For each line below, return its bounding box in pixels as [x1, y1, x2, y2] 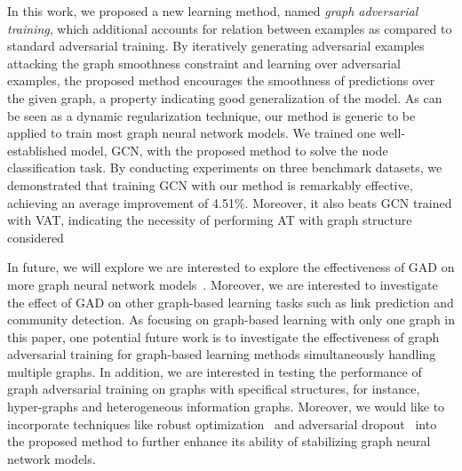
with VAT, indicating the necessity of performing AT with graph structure [7, 211, 412, 229]
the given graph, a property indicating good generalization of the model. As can [7, 88, 442, 107]
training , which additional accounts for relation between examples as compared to [7, 19, 452, 37]
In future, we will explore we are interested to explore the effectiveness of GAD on [7, 258, 455, 276]
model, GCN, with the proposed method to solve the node [70, 140, 388, 159]
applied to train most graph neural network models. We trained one [7, 124, 376, 142]
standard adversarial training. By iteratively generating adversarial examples [7, 36, 425, 55]
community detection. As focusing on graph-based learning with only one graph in [7, 310, 455, 329]
